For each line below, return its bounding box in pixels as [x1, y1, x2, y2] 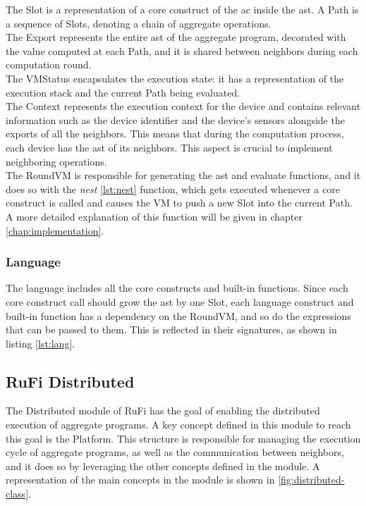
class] [6, 486, 29, 501]
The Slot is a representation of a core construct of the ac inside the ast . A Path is [6, 2, 359, 16]
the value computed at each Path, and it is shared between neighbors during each [6, 43, 358, 58]
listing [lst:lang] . [6, 335, 75, 350]
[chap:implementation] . [6, 223, 104, 237]
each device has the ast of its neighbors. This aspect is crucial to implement [6, 140, 333, 154]
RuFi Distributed [6, 370, 135, 392]
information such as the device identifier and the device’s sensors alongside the [6, 112, 345, 127]
